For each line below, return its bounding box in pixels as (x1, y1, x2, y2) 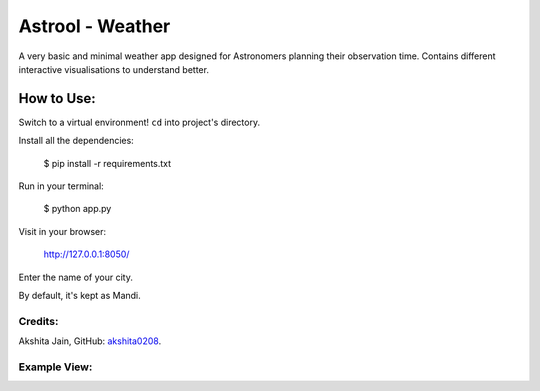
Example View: (18, 360, 93, 374)
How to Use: (18, 90, 97, 107)
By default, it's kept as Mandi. (18, 289, 142, 301)
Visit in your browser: (18, 225, 107, 237)
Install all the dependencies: (18, 135, 134, 147)
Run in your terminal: (18, 180, 104, 192)
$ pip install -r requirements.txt (43, 157, 172, 169)
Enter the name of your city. (18, 271, 134, 283)
